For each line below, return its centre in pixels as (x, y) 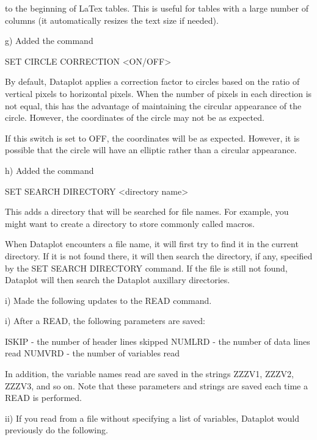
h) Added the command (49, 170)
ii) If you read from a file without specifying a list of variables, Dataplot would (152, 418)
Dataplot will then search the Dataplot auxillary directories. (118, 280)
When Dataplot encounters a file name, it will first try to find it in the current (152, 244)
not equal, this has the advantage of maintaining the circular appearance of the (153, 105)
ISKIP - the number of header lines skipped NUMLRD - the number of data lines (158, 341)
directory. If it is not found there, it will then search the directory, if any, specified (159, 255)
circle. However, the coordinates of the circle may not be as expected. (135, 117)
